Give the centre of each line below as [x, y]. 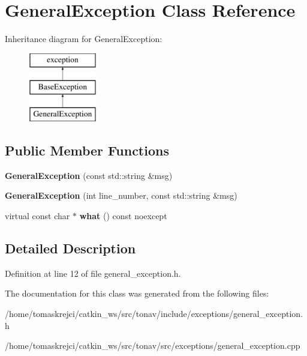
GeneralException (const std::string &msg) [89, 175]
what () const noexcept [123, 216]
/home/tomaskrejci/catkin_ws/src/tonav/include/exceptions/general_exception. [154, 314]
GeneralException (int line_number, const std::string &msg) [121, 195]
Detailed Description [70, 248]
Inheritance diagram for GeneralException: [84, 39]
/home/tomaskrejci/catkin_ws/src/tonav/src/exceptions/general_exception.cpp [153, 345]
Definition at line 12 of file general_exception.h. [93, 273]
